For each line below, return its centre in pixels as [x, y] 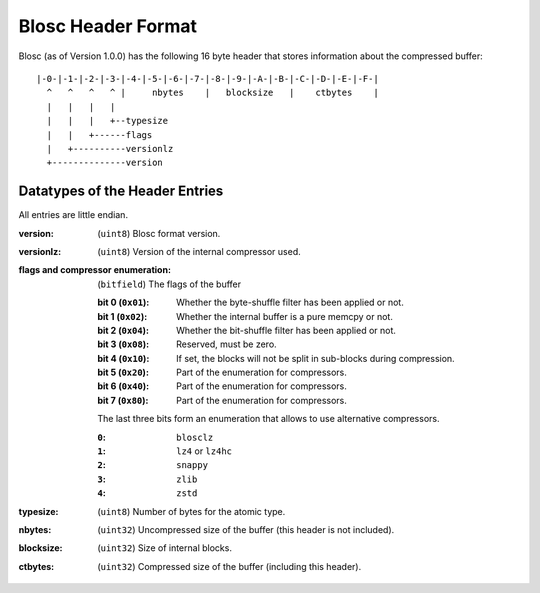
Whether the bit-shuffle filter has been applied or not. [286, 330]
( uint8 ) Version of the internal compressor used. [199, 251]
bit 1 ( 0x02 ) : [122, 316]
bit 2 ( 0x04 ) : [123, 330]
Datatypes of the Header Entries [121, 191]
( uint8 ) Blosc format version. [159, 233]
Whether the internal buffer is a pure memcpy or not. [285, 316]
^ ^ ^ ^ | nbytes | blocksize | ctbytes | [212, 93]
